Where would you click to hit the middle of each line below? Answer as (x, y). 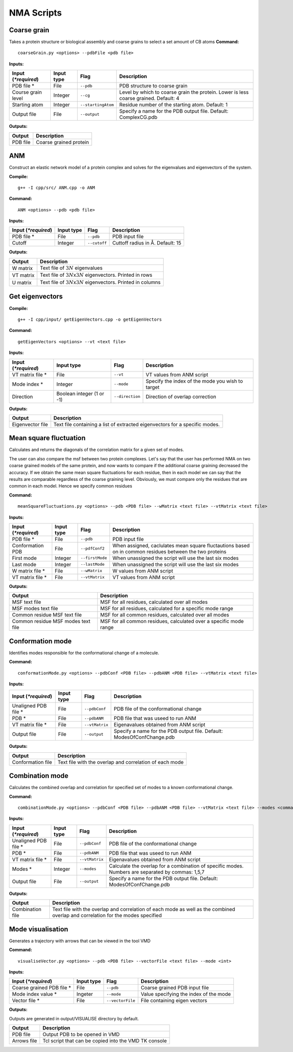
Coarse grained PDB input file (175, 988)
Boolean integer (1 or (80, 393)
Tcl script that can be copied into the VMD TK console (105, 1041)
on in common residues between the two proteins (169, 552)
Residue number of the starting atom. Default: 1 (174, 105)
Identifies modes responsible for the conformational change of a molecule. (84, 653)
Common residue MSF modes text (51, 621)
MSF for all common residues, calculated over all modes (165, 615)
